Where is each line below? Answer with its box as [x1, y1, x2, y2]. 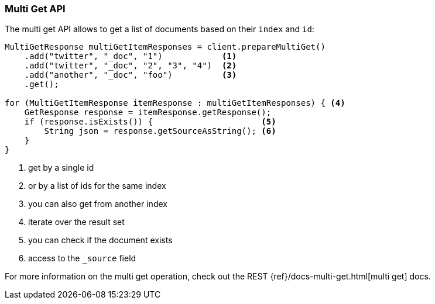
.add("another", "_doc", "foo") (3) [24, 70, 237, 80]
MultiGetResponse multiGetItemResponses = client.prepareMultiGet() [5, 42, 326, 52]
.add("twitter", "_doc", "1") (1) [24, 51, 237, 61]
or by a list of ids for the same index [28, 181, 166, 191]
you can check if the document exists [28, 235, 173, 246]
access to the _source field [28, 253, 136, 264]
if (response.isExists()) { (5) [24, 117, 276, 127]
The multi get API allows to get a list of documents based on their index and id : [5, 24, 314, 34]
